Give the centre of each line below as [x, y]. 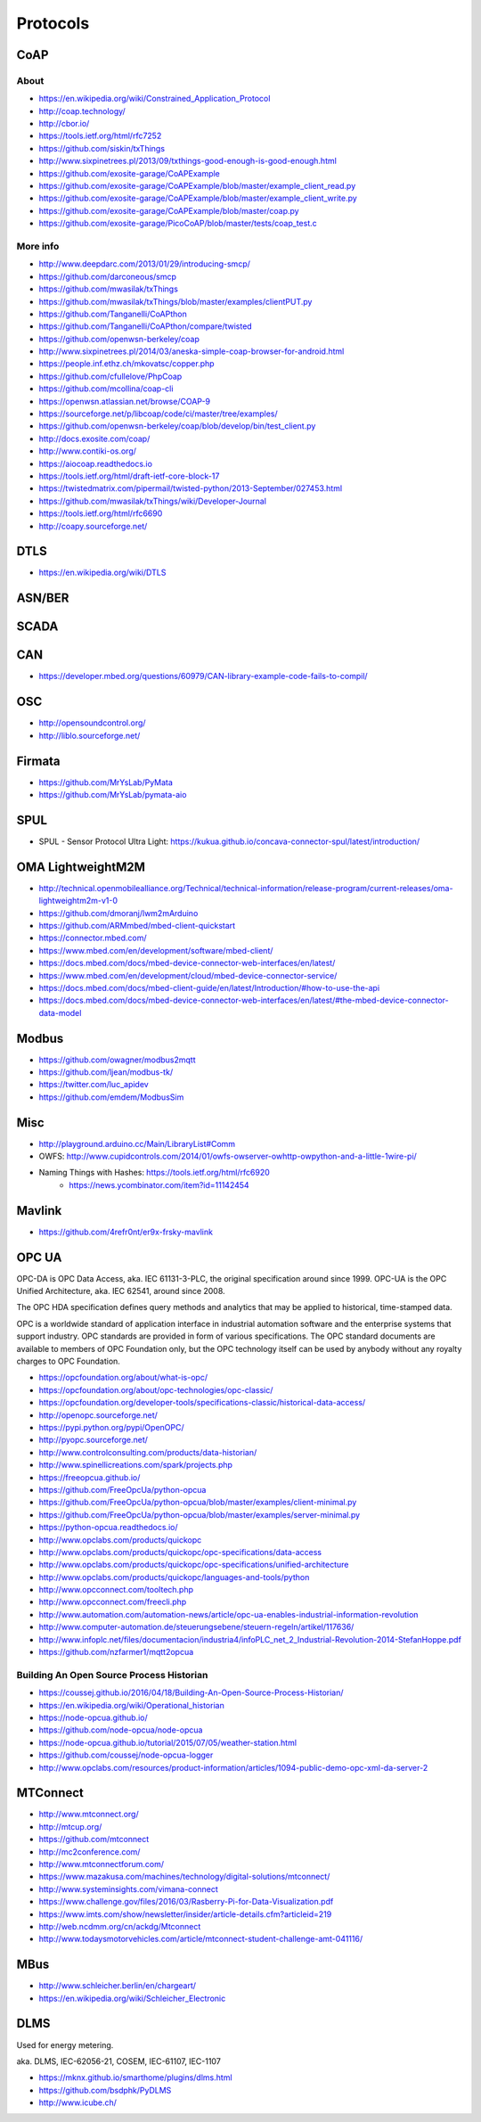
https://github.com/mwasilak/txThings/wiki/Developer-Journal [153, 501]
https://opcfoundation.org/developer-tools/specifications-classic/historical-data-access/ [202, 1403]
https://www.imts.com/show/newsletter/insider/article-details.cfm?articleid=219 [185, 1914]
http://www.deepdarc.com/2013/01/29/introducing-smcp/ [145, 264]
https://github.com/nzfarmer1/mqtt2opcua [116, 1652]
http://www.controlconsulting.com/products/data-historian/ [148, 1452]
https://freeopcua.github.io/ [90, 1477]
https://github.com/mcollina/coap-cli [106, 389]
